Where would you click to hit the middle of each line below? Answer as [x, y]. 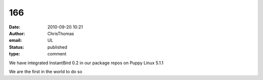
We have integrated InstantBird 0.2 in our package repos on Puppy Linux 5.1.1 [86, 63]
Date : [15, 27]
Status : [17, 47]
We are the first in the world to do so [46, 71]
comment [57, 54]
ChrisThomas [61, 33]
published [57, 47]
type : [15, 54]
